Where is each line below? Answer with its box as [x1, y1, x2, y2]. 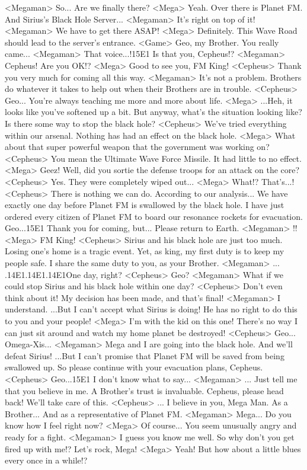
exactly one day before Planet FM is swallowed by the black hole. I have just [5, 199, 284, 211]
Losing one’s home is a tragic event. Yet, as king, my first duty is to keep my [5, 245, 284, 257]
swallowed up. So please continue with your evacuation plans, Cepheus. [5, 361, 263, 373]
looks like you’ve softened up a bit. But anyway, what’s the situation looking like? [5, 105, 302, 118]
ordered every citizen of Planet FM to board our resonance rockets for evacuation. [5, 210, 303, 222]
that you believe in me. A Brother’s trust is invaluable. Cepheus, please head [5, 384, 284, 397]
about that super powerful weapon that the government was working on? [5, 140, 270, 153]
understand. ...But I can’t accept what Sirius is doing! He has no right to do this [5, 303, 298, 315]
